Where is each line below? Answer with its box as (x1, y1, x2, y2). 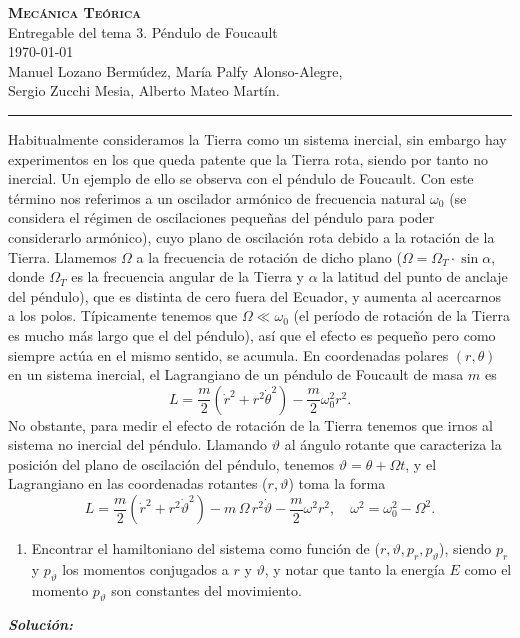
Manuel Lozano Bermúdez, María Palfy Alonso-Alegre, (8, 60, 343, 81)
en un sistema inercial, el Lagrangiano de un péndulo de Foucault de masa (8, 364, 464, 385)
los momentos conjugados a (62, 558, 229, 579)
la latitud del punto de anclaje (322, 266, 508, 287)
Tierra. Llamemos (8, 246, 117, 267)
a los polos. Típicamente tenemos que (8, 305, 238, 326)
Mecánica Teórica (8, 2, 141, 22)
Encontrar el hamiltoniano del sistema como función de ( (31, 538, 380, 559)
